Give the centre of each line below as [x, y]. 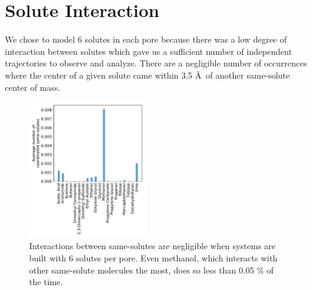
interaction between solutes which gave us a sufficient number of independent [149, 51]
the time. [46, 282]
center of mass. [33, 87]
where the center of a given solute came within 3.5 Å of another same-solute [147, 75]
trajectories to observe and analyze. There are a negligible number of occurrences [156, 63]
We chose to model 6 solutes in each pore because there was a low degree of [146, 39]
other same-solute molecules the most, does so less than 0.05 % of [151, 270]
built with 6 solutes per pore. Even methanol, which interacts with [154, 258]
